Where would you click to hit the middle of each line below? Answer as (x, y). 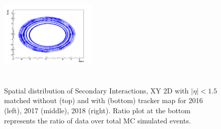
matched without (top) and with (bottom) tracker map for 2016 (104, 100)
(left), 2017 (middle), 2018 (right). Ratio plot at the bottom (97, 110)
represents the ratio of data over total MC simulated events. (98, 120)
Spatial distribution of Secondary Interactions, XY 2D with (97, 90)
